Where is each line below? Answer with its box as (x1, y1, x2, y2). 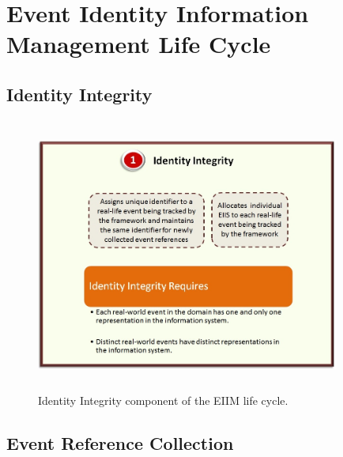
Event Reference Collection (6, 430, 234, 455)
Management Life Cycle (6, 28, 271, 60)
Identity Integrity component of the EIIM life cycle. (38, 391, 288, 408)
